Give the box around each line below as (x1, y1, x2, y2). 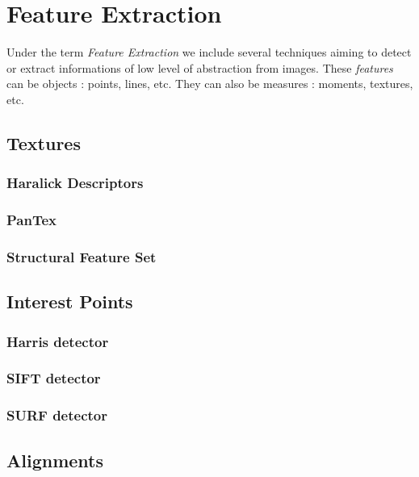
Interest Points (6, 289, 133, 314)
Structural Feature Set (6, 246, 157, 266)
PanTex (6, 210, 57, 230)
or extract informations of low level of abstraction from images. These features (6, 59, 393, 76)
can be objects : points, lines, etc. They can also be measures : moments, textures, (6, 75, 413, 92)
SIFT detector (6, 368, 101, 388)
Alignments (6, 447, 103, 472)
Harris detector (6, 331, 109, 351)
